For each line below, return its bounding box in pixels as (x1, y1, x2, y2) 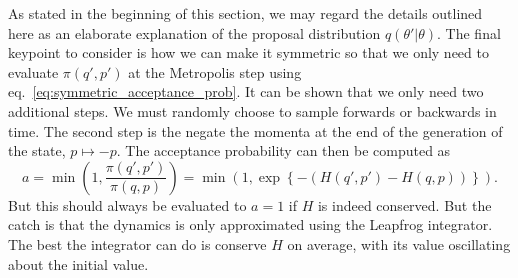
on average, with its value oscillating (287, 233, 511, 254)
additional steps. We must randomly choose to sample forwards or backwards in (8, 100, 497, 121)
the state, (8, 140, 66, 161)
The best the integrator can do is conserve (8, 233, 267, 254)
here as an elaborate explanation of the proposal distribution (8, 22, 381, 43)
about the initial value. (8, 253, 149, 274)
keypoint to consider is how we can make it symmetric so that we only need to (8, 42, 489, 63)
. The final (437, 22, 501, 43)
